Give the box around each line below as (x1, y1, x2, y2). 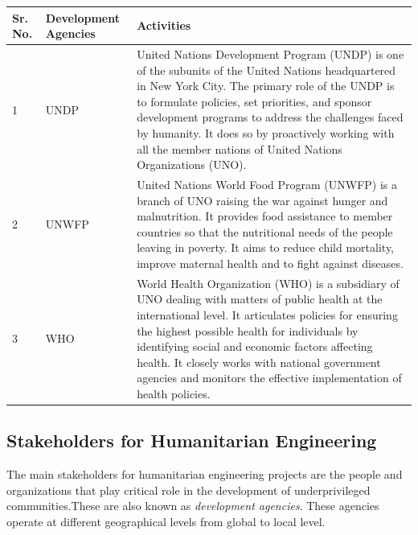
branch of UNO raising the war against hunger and (137, 191, 388, 208)
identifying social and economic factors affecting (137, 338, 373, 355)
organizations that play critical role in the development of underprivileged (6, 481, 371, 498)
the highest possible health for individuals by (137, 322, 359, 339)
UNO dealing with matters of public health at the (137, 290, 383, 307)
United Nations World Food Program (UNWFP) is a (137, 175, 398, 192)
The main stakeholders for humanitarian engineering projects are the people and (6, 466, 403, 483)
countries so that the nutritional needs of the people (137, 223, 393, 240)
